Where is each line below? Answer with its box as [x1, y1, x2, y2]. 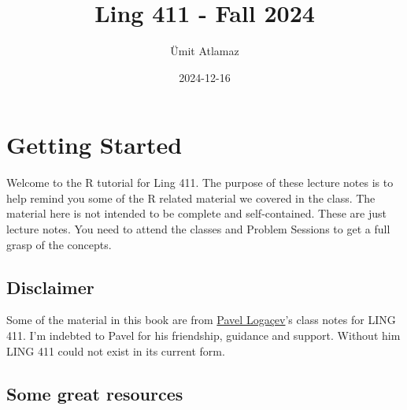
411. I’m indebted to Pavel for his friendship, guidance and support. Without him [6, 327, 401, 344]
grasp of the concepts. [6, 236, 112, 252]
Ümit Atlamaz [170, 43, 239, 59]
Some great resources [6, 381, 183, 405]
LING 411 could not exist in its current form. [6, 342, 225, 359]
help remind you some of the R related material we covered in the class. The [6, 189, 376, 206]
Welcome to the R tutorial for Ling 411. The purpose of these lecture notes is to [6, 174, 394, 191]
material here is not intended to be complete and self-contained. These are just [6, 205, 387, 222]
